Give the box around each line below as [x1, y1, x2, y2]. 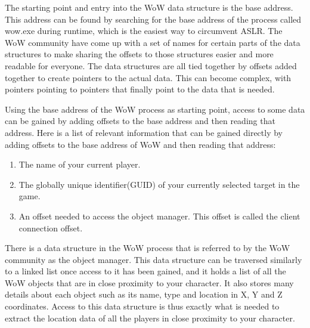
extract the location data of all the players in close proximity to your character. [5, 311, 295, 324]
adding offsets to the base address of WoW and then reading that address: [5, 138, 276, 150]
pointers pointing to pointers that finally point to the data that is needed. [5, 83, 275, 95]
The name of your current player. [18, 158, 141, 171]
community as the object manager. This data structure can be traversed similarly [5, 253, 302, 265]
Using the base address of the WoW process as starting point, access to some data [5, 103, 305, 115]
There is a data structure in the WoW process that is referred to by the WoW [5, 242, 290, 254]
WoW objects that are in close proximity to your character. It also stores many [5, 276, 294, 289]
